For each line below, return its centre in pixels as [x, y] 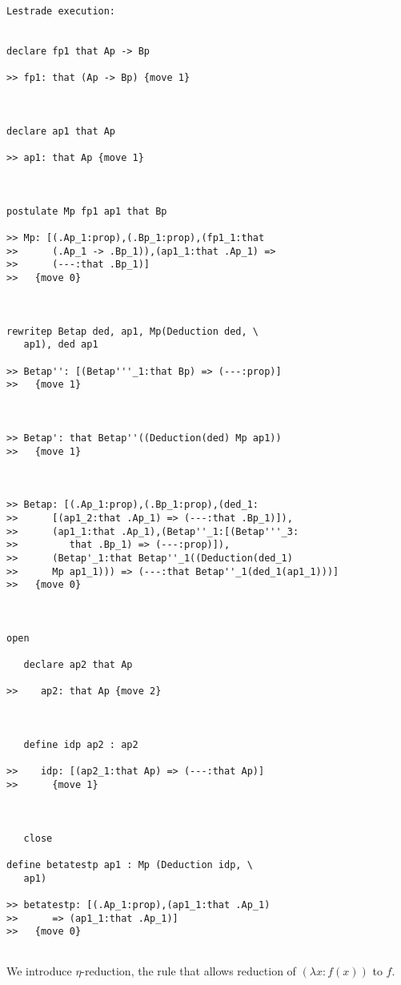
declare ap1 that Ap [61, 131]
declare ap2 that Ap [78, 665]
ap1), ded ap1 [61, 345]
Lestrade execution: [61, 11]
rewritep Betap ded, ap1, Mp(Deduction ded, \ [132, 331]
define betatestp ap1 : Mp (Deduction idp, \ [130, 865]
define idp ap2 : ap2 [81, 745]
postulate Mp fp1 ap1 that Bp [87, 211]
